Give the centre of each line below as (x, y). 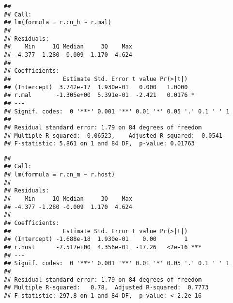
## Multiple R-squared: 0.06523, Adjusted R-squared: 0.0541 (113, 136)
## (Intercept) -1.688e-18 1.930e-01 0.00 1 (96, 239)
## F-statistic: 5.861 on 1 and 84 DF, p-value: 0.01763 (99, 144)
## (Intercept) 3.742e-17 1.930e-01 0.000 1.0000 (96, 87)
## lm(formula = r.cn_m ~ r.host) (60, 175)
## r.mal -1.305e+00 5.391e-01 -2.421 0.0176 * (99, 95)
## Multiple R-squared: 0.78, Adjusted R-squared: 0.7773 (106, 288)
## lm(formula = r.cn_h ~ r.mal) (58, 23)
